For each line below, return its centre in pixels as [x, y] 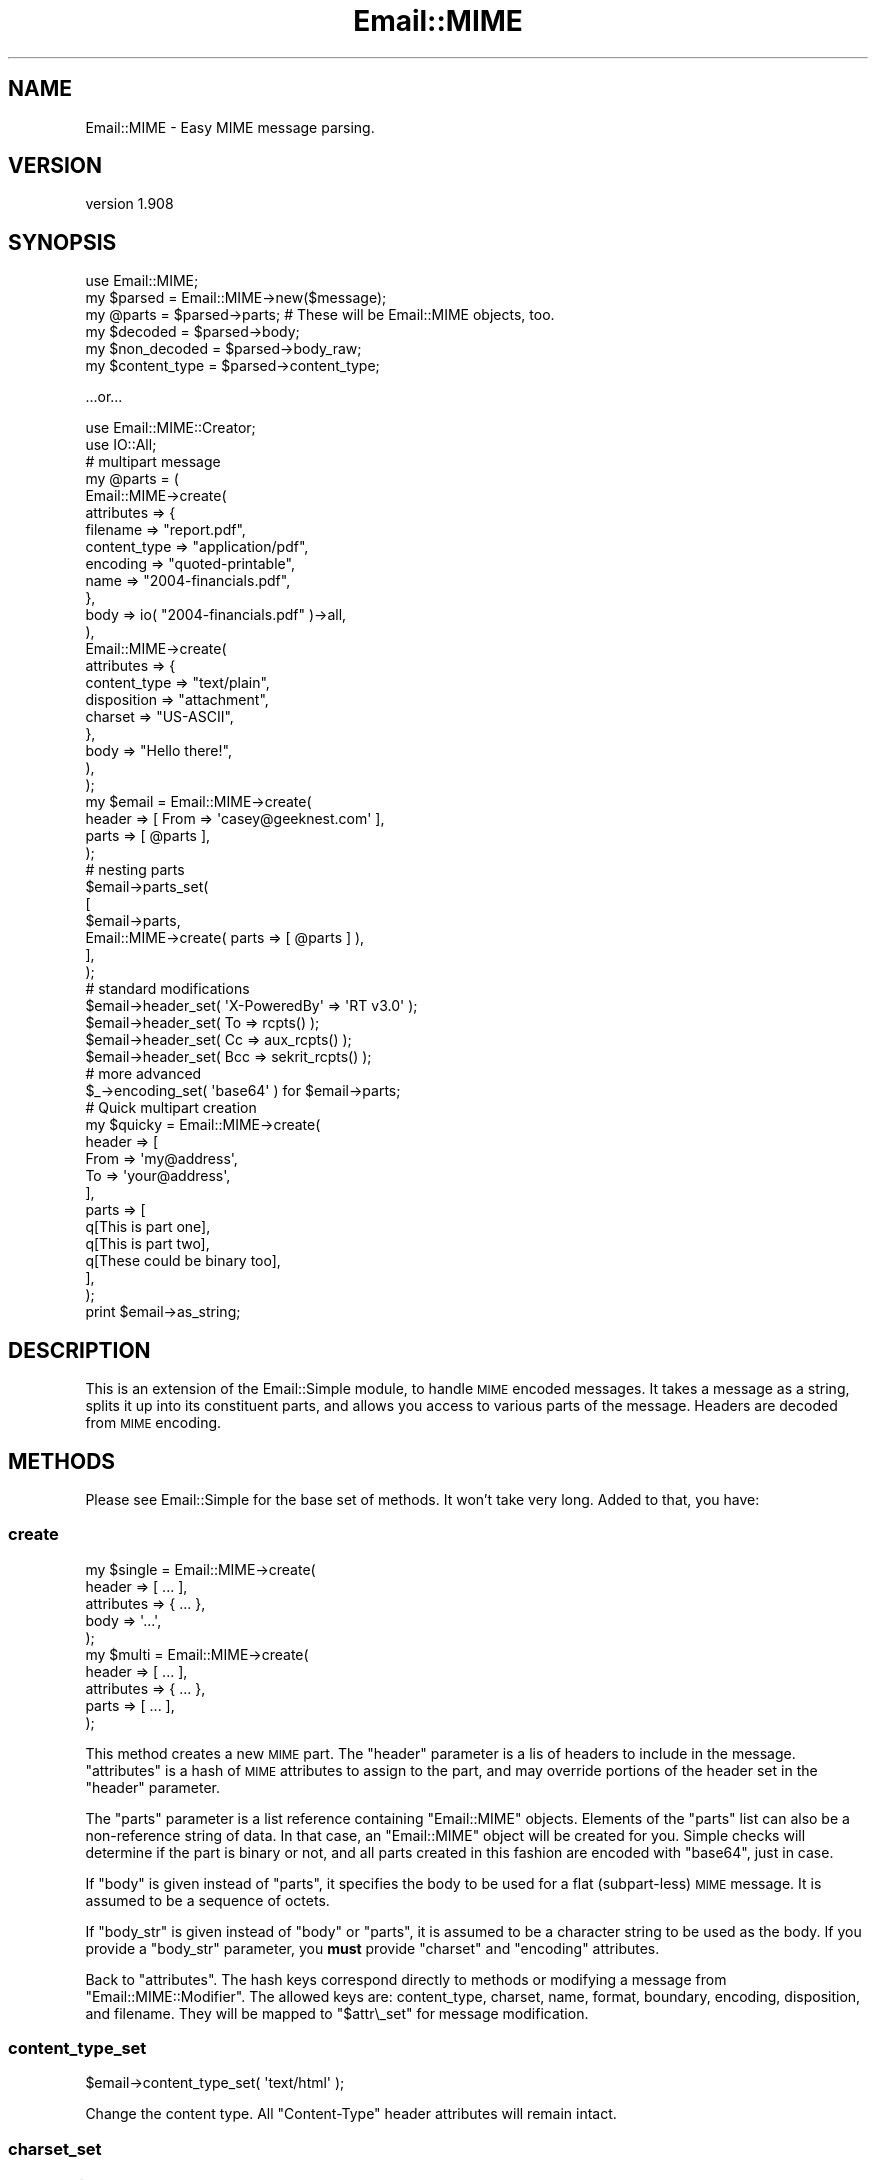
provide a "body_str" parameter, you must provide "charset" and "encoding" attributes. [372, 1948]
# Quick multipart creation [171, 1108]
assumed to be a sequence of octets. [207, 1900]
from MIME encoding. [153, 1423]
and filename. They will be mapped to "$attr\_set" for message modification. [337, 2013]
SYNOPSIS [62, 242]
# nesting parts [135, 870]
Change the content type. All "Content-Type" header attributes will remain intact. [351, 2114]
